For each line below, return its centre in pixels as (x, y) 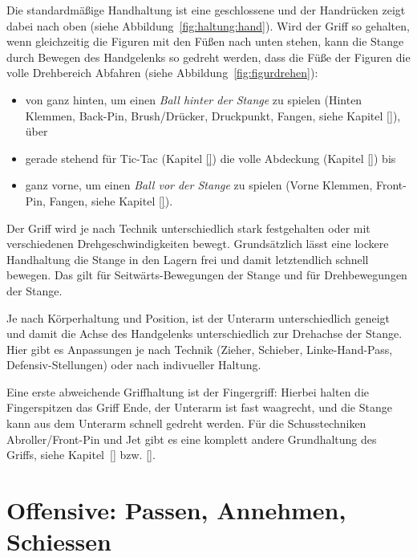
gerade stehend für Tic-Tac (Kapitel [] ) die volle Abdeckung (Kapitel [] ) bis (211, 158)
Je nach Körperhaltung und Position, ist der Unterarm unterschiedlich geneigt (198, 317)
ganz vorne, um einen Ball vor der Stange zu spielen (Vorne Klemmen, (199, 185)
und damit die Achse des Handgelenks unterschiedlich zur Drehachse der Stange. (204, 333)
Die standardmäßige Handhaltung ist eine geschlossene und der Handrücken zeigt (206, 10)
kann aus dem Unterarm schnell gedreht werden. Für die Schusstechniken (186, 423)
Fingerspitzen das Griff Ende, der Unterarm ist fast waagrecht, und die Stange (199, 407)
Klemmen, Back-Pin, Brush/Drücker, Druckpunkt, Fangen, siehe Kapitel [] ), (213, 115)
